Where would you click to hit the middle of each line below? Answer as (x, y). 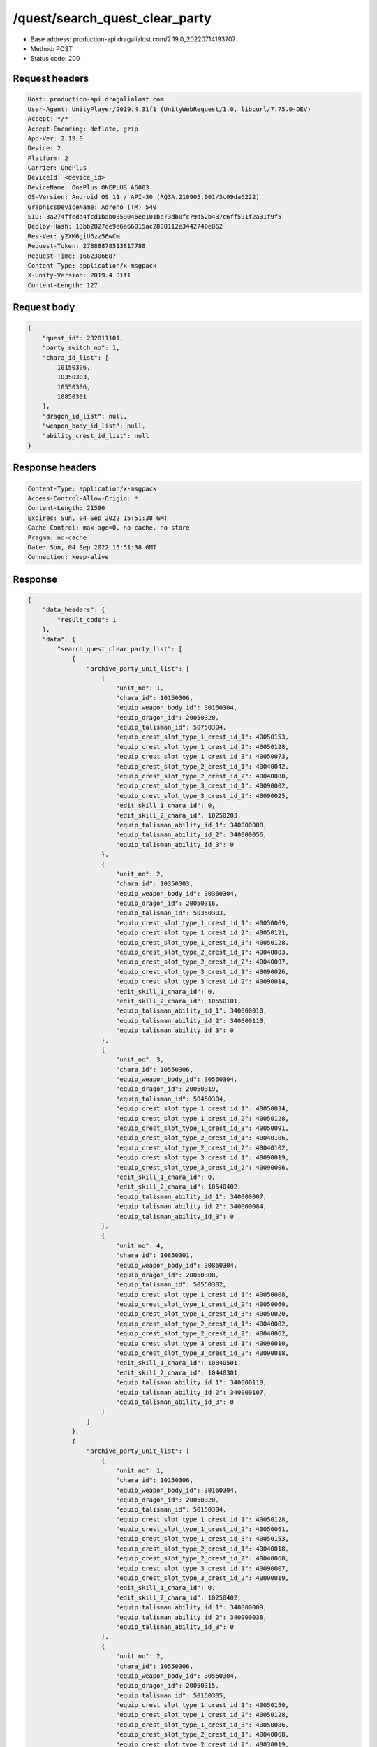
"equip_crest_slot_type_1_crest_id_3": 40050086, (202, 1725)
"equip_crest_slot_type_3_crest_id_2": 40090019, (202, 1578)
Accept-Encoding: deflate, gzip (83, 129)
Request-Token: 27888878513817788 (87, 246)
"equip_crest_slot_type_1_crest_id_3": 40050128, (202, 942)
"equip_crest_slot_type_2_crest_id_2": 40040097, (202, 962)
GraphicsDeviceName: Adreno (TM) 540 (92, 207)
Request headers (51, 79)
